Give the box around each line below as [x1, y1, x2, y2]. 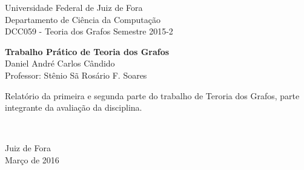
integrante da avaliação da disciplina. [5, 101, 142, 114]
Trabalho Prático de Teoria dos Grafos [5, 45, 170, 57]
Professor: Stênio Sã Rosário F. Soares [5, 68, 147, 81]
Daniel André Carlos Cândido [5, 57, 115, 70]
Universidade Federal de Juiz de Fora [5, 1, 143, 13]
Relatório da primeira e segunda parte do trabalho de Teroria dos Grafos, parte [5, 89, 300, 102]
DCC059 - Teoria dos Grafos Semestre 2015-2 [5, 25, 173, 38]
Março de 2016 [5, 153, 59, 166]
